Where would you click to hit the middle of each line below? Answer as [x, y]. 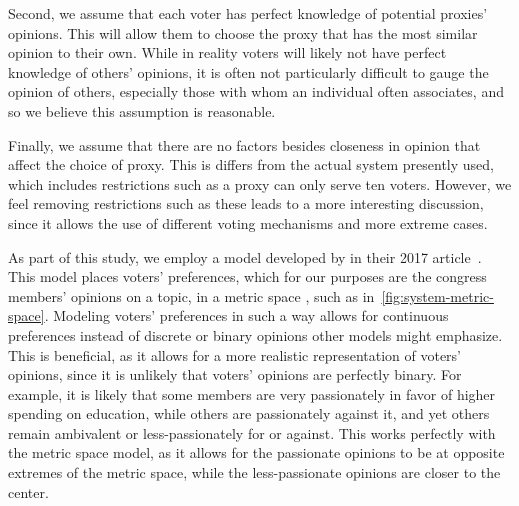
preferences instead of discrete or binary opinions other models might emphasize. [255, 334]
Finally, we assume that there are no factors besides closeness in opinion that [244, 144]
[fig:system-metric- [437, 295]
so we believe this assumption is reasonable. [142, 110]
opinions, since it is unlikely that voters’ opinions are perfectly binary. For [235, 374]
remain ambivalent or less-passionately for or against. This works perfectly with [252, 432]
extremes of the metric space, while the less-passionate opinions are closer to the [254, 472]
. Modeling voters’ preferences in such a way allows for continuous [246, 315]
